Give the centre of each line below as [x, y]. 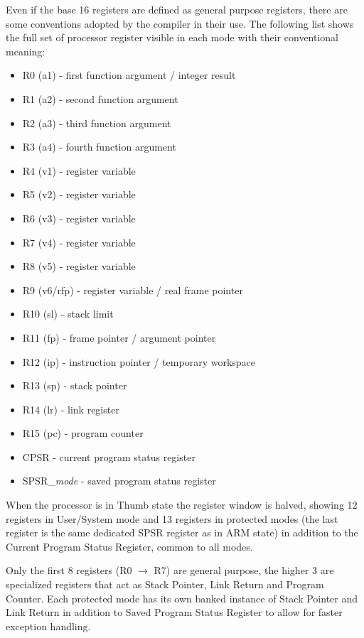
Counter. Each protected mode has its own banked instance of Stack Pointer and [182, 598]
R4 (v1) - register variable [79, 170]
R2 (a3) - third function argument [97, 123]
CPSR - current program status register [109, 456]
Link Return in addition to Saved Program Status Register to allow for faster [174, 612]
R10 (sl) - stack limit [68, 314]
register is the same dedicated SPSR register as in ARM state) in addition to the [182, 532]
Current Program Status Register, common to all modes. [129, 546]
